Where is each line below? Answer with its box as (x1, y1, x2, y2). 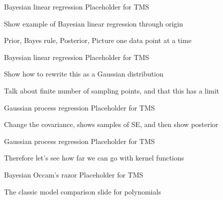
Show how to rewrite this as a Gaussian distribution (4, 68, 163, 79)
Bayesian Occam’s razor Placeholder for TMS (4, 169, 143, 179)
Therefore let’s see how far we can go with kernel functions (4, 152, 184, 163)
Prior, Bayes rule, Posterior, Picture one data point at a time (4, 35, 191, 45)
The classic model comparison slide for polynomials (4, 186, 161, 196)
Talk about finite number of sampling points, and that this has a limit (4, 85, 219, 95)
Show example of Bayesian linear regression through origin (4, 18, 183, 28)
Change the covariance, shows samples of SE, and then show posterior (4, 119, 218, 129)
